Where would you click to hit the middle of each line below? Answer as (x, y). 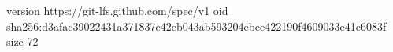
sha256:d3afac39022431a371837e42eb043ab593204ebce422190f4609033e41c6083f (196, 26)
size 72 (22, 41)
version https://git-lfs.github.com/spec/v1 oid (117, 10)
